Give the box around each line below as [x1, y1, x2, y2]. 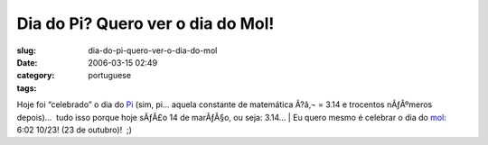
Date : [16, 57, 38, 68]
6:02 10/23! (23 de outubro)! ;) [16, 124, 133, 135]
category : [16, 70, 55, 81]
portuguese [88, 70, 131, 81]
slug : [16, 45, 36, 56]
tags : [16, 82, 37, 94]
